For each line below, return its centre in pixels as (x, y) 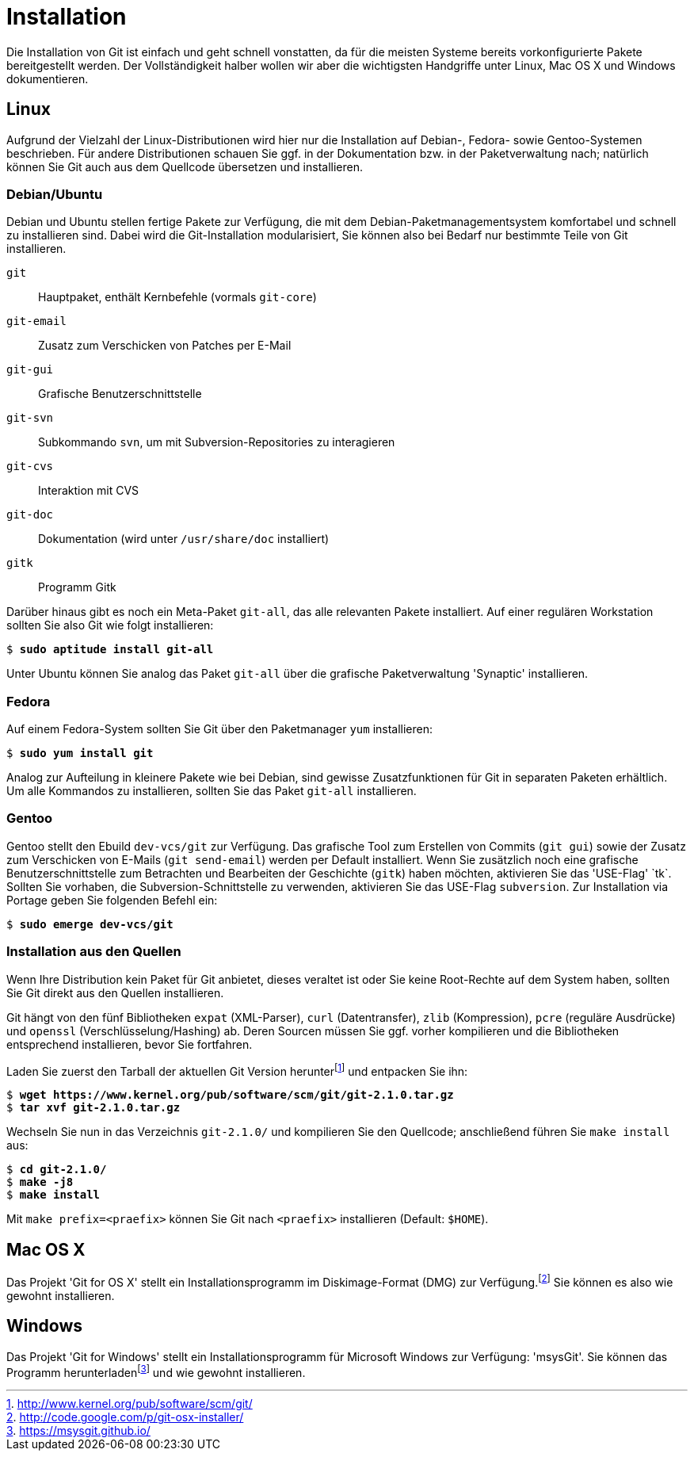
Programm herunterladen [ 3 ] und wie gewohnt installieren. (156, 1371)
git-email (36, 321)
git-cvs (30, 467)
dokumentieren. (48, 78)
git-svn (30, 418)
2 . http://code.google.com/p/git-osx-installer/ (125, 1417)
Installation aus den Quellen (94, 952)
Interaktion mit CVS (89, 491)
